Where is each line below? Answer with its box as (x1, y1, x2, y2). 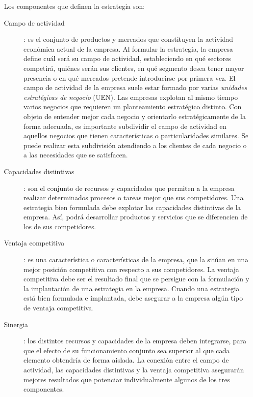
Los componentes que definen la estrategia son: (4, 1, 145, 11)
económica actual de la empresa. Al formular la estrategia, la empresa (24, 43, 233, 54)
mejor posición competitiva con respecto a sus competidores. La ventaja (24, 264, 239, 274)
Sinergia (4, 319, 28, 329)
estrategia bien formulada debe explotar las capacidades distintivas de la (24, 202, 241, 212)
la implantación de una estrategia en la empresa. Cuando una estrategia (24, 283, 240, 293)
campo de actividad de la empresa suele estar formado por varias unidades (24, 82, 247, 92)
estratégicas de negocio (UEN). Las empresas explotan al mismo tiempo (24, 92, 238, 102)
